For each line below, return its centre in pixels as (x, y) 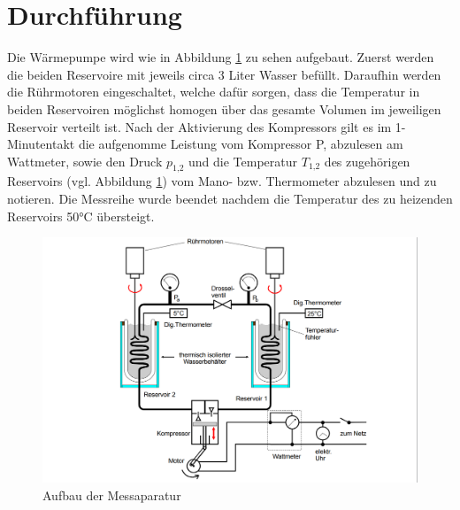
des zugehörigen (367, 161)
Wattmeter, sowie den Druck (85, 161)
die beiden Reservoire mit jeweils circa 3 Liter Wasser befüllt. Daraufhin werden (224, 74)
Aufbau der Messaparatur (112, 495)
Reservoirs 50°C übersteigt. (81, 216)
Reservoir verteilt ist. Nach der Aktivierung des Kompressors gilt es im (199, 126)
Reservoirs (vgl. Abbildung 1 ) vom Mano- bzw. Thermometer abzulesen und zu (222, 181)
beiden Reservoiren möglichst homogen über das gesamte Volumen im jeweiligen (224, 108)
